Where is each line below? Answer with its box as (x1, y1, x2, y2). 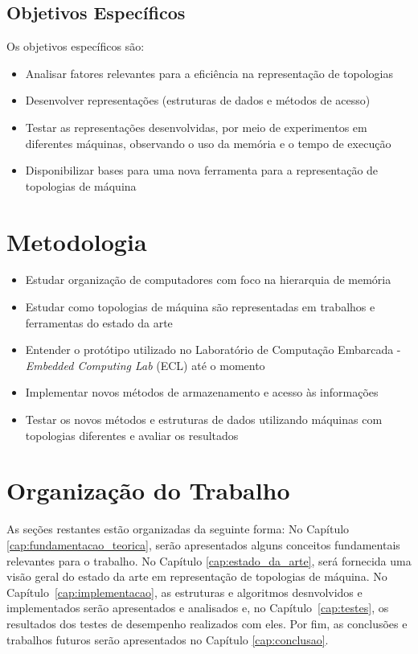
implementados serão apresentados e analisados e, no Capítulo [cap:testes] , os (6, 599, 389, 616)
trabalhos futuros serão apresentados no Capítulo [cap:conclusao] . (6, 631, 329, 648)
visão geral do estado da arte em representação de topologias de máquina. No (6, 568, 387, 585)
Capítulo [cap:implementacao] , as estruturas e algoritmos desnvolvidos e (6, 583, 363, 600)
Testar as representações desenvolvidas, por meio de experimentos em (25, 118, 367, 135)
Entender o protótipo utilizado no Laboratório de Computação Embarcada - (25, 341, 401, 358)
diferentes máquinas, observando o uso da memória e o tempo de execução (25, 134, 391, 151)
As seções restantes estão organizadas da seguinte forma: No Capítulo (6, 520, 350, 537)
